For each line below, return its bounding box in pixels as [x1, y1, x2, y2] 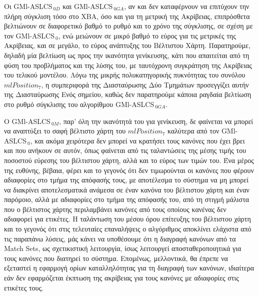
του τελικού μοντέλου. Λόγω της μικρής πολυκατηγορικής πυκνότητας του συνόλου [4, 69, 245, 80]
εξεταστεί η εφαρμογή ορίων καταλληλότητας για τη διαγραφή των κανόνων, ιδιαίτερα [4, 262, 254, 273]
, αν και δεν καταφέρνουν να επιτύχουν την [124, 1, 249, 11]
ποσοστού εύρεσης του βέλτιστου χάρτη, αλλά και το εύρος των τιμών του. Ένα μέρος [4, 154, 254, 165]
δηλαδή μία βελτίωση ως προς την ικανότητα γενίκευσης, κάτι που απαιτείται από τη [4, 49, 249, 60]
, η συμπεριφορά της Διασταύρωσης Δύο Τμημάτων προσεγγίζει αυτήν [41, 79, 249, 89]
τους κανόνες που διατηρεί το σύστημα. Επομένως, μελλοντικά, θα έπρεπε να [4, 252, 228, 263]
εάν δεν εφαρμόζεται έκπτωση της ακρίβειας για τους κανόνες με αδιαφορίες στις [4, 272, 239, 283]
